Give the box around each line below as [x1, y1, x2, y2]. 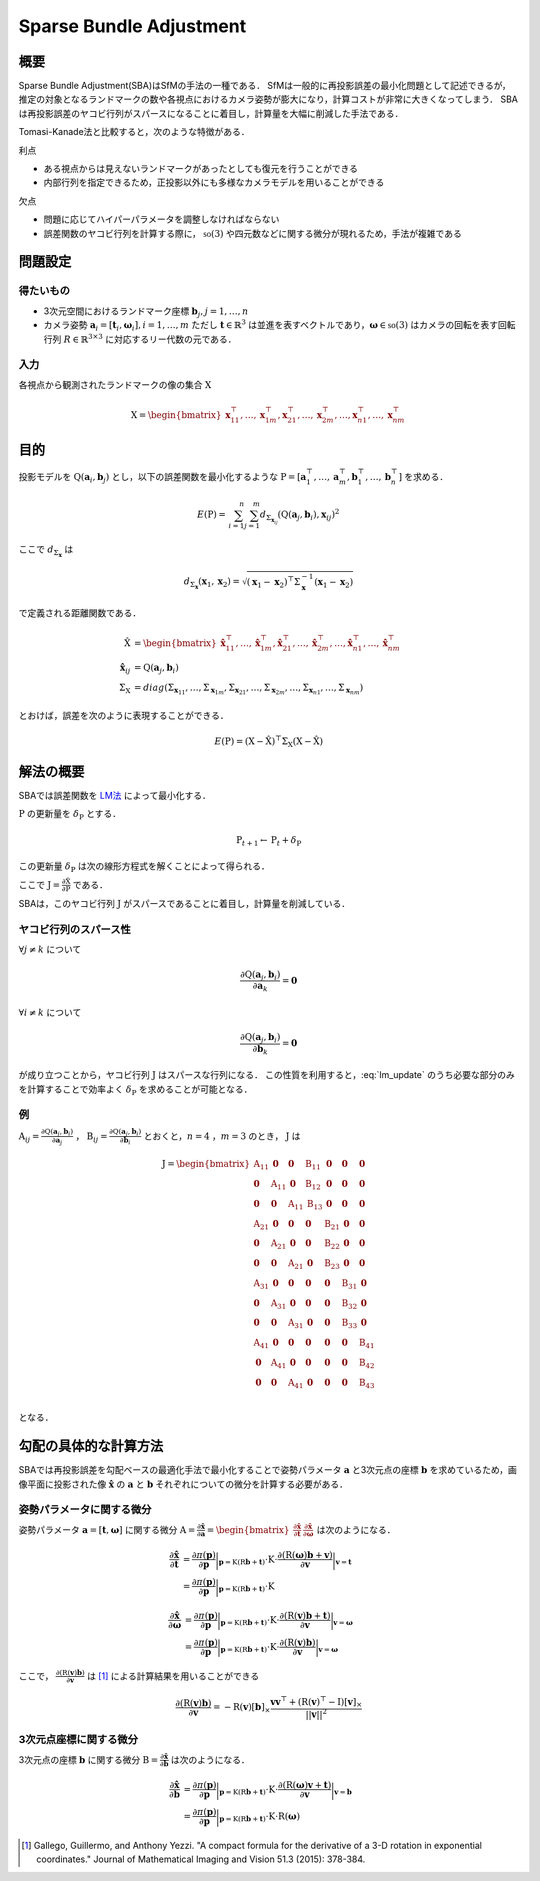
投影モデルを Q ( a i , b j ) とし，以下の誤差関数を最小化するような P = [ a [18, 470, 307, 485]
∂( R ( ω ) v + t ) [278, 1780, 332, 1790]
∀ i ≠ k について [18, 1006, 82, 1018]
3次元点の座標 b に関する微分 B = [18, 1753, 159, 1765]
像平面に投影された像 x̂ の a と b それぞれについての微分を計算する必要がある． [18, 1478, 349, 1490]
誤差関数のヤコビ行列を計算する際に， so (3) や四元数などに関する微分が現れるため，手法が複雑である [43, 227, 462, 239]
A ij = [18, 1130, 40, 1144]
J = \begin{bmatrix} [161, 1158, 250, 1170]
